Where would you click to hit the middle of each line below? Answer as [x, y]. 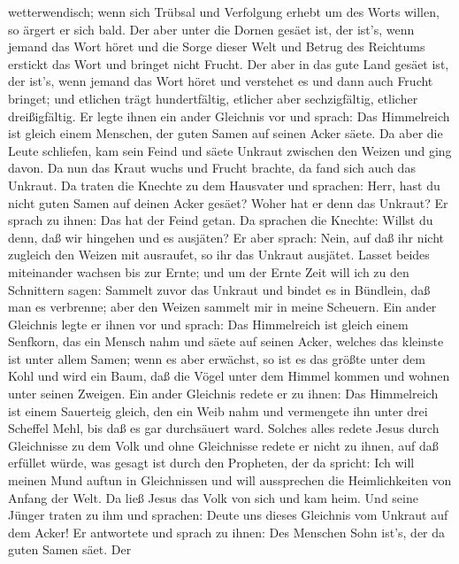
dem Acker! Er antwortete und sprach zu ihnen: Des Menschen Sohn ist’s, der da [227, 532]
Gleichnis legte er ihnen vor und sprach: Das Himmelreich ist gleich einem [208, 324]
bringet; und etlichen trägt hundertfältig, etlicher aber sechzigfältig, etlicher [213, 98]
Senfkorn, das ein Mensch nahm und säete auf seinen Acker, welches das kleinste [226, 341]
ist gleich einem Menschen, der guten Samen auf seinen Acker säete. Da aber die [226, 133]
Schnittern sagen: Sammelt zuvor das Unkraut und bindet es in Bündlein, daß [219, 289]
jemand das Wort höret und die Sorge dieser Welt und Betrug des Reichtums [217, 46]
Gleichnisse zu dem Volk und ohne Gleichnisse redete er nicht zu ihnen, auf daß [223, 445]
